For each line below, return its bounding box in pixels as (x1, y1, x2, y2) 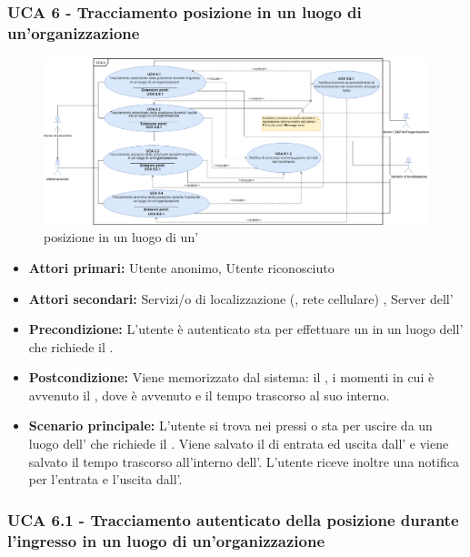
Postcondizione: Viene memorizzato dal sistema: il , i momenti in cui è (28, 368, 435, 387)
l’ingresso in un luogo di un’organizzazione (7, 529, 325, 552)
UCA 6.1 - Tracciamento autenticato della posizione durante (7, 508, 459, 531)
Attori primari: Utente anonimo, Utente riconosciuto (28, 258, 335, 277)
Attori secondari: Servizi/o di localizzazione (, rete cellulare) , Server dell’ (28, 289, 454, 308)
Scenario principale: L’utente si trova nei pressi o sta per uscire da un (28, 416, 433, 435)
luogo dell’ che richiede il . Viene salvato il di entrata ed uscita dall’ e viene (28, 434, 449, 453)
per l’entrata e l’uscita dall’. (28, 470, 183, 489)
